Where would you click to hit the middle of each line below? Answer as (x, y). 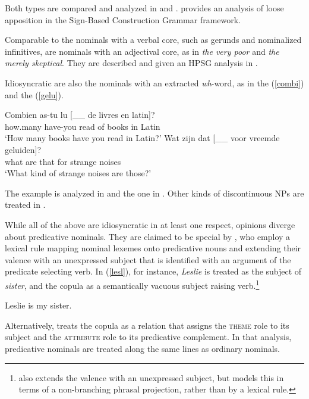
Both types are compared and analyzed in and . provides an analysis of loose (144, 8)
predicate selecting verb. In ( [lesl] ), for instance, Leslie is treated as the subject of (153, 271)
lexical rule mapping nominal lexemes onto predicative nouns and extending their (153, 248)
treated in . (25, 205)
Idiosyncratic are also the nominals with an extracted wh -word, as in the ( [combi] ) (154, 82)
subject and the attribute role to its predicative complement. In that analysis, (148, 337)
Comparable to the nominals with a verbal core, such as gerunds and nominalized (153, 40)
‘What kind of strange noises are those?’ (78, 173)
